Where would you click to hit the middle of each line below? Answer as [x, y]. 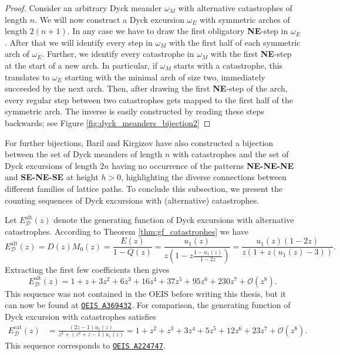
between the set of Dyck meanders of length [84, 154]
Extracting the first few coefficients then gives [87, 270]
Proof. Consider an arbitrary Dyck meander [83, 8]
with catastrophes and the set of [231, 154]
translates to [27, 77]
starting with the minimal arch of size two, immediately [165, 77]
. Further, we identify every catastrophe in [118, 54]
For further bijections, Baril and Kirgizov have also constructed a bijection [139, 142]
